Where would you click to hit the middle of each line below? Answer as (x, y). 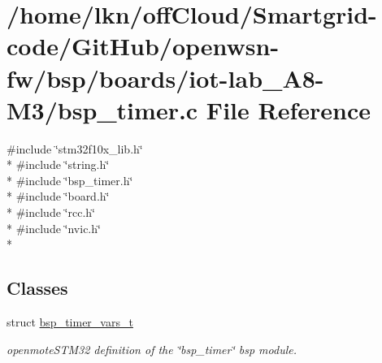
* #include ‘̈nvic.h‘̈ (54, 228)
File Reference (288, 109)
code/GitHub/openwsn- (143, 46)
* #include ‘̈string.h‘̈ (58, 164)
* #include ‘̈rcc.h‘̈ (51, 212)
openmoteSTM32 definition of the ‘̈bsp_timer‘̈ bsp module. (152, 349)
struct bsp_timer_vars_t (70, 322)
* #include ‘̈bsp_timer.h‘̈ (70, 180)
